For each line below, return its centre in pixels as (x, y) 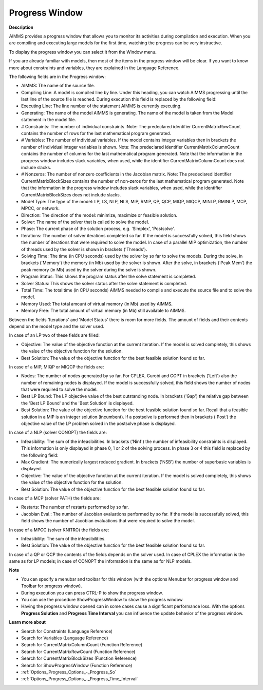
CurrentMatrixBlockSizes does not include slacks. (71, 194)
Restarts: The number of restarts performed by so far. (75, 507)
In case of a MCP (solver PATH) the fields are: (55, 498)
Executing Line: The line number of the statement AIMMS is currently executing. (102, 106)
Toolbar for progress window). (52, 586)
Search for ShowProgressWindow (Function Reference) (77, 665)
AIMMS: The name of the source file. (58, 86)
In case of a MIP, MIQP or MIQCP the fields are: (56, 367)
